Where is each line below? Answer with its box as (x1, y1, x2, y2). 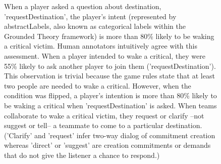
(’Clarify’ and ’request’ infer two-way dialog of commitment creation (4, 130, 215, 140)
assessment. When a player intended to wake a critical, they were (4, 50, 205, 61)
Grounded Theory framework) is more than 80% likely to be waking (4, 30, 214, 41)
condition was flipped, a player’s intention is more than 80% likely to (4, 90, 217, 101)
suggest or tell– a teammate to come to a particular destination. (4, 120, 202, 131)
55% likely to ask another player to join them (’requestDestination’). (4, 60, 216, 71)
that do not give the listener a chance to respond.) (4, 149, 160, 160)
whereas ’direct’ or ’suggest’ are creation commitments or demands (4, 140, 211, 150)
